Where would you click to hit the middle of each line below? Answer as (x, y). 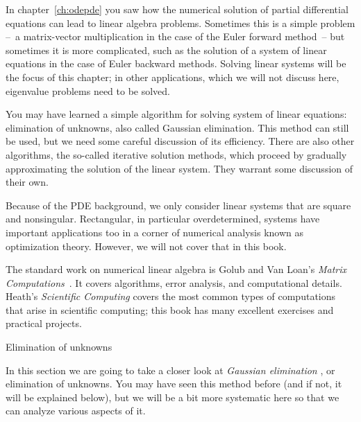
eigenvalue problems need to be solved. (88, 90)
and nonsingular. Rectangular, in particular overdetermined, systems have (163, 219)
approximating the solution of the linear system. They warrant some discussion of (179, 168)
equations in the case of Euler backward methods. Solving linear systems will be (176, 63)
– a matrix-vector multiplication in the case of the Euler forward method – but (175, 36)
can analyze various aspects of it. (76, 411)
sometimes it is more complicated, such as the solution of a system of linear (166, 50)
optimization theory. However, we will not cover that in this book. (146, 246)
